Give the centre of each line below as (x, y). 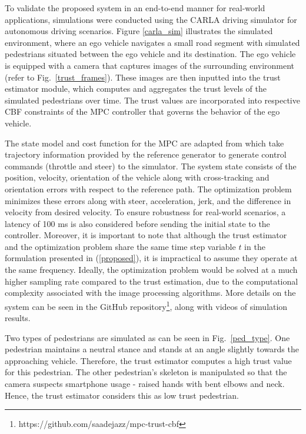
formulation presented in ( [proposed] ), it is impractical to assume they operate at (151, 258)
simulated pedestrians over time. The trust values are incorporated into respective (152, 100)
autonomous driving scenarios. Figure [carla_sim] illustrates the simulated (139, 31)
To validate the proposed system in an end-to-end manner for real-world (135, 8)
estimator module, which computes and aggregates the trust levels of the (136, 89)
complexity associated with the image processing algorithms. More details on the (150, 293)
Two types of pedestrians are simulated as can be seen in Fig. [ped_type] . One (147, 337)
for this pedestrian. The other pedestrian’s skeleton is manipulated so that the (146, 372)
